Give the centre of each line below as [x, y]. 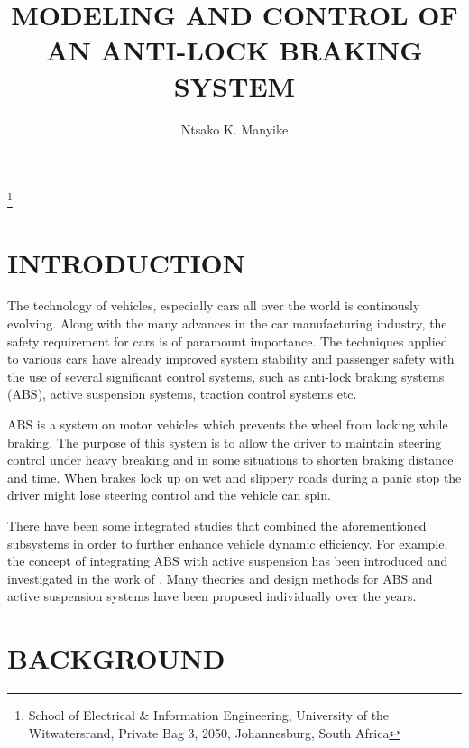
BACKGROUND [116, 658]
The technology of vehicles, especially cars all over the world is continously [214, 305]
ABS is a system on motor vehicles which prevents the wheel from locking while [228, 425]
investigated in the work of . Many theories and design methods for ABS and [220, 578]
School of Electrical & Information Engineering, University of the [209, 715]
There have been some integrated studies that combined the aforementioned [217, 525]
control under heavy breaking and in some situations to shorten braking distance [230, 460]
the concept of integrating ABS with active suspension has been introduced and [228, 561]
